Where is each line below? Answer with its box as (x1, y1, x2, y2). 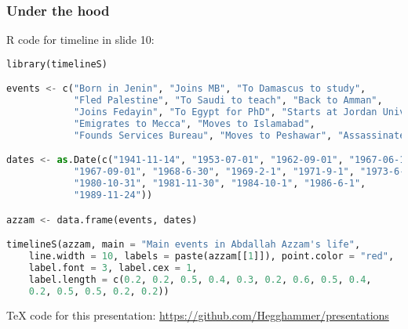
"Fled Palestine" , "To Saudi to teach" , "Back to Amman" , (73, 95, 383, 107)
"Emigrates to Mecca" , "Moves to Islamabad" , (73, 117, 315, 129)
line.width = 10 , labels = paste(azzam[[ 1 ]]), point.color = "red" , (28, 250, 395, 262)
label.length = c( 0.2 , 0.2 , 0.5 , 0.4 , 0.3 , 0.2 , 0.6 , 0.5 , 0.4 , (28, 273, 372, 285)
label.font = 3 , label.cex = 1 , (28, 262, 198, 273)
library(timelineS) (6, 58, 107, 70)
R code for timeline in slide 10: (6, 31, 155, 48)
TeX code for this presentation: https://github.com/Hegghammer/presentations (6, 307, 389, 324)
